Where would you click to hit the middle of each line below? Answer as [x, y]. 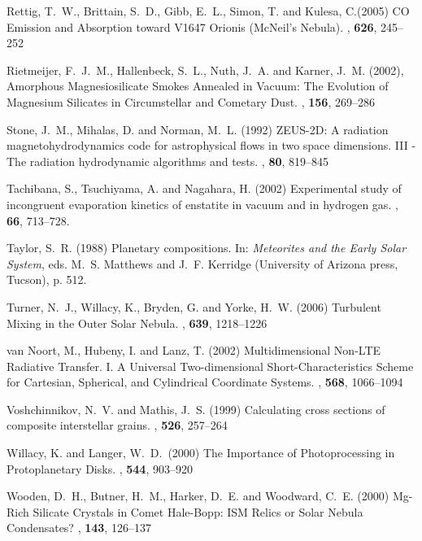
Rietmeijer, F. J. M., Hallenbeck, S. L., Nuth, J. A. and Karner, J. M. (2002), [205, 70]
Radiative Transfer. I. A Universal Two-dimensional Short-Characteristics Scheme [210, 366]
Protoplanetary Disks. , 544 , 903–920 [100, 468]
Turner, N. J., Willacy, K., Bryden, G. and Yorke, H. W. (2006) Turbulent [194, 306]
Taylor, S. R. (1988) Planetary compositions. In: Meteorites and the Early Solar [207, 248]
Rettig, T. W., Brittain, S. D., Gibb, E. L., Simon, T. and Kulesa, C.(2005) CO [208, 11]
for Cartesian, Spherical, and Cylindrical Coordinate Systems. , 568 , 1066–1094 [205, 382]
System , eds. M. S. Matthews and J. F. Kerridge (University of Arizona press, [202, 263]
